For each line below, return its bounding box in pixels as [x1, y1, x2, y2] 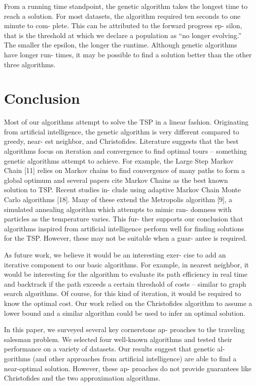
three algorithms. [4, 59, 56, 69]
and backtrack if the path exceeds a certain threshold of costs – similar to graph [4, 278, 246, 289]
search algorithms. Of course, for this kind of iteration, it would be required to [4, 288, 241, 299]
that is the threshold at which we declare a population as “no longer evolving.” [4, 30, 242, 40]
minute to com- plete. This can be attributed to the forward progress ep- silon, [4, 20, 242, 31]
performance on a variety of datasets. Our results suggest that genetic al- [4, 343, 225, 354]
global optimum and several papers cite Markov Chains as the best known [4, 174, 228, 185]
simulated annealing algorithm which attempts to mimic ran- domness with [4, 204, 232, 214]
